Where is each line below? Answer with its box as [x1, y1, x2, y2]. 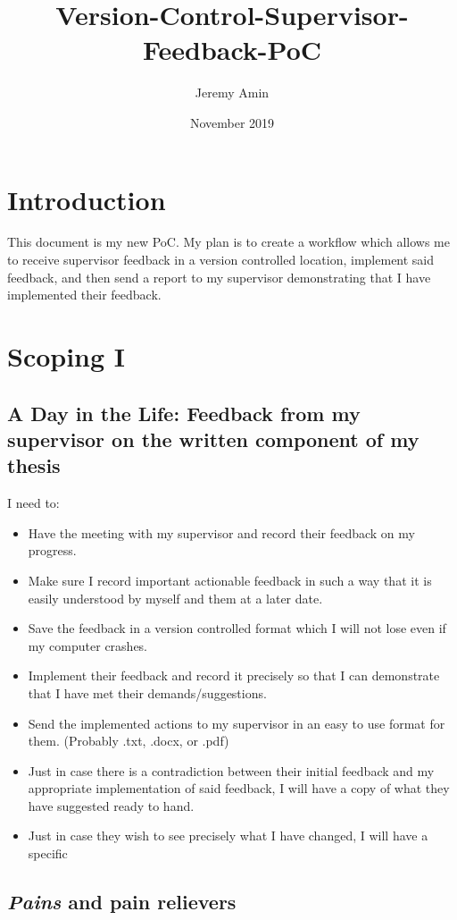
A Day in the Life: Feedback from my [7, 399, 361, 426]
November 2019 [189, 113, 275, 131]
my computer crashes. [28, 636, 148, 654]
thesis [7, 452, 61, 479]
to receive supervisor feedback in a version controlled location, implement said [7, 250, 435, 269]
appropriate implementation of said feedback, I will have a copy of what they [28, 779, 450, 798]
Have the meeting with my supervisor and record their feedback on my [28, 523, 415, 542]
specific [28, 844, 68, 863]
